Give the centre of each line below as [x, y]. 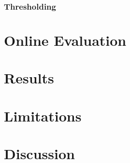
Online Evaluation [65, 40]
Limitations [43, 115]
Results [29, 78]
